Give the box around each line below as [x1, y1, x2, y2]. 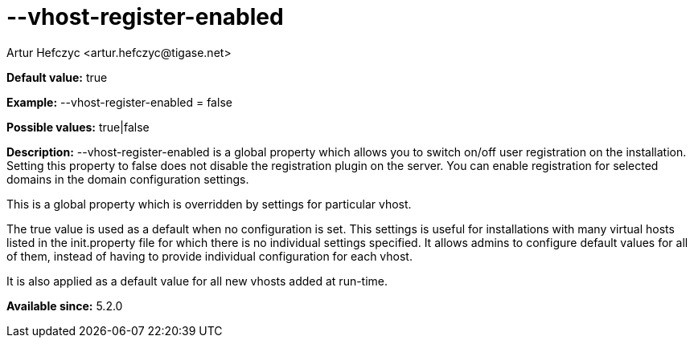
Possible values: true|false [6, 119, 150, 134]
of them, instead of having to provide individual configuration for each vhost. [6, 249, 413, 263]
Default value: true [6, 70, 108, 84]
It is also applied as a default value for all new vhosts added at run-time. [6, 273, 388, 288]
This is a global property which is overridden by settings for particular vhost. [6, 196, 412, 211]
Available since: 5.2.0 [6, 298, 123, 313]
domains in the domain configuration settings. [6, 172, 249, 186]
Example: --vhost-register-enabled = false [6, 95, 232, 109]
